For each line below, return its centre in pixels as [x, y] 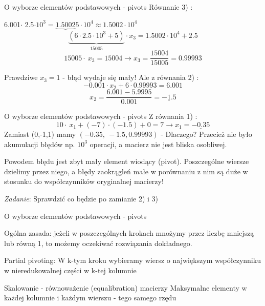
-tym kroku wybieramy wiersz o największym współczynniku [166, 260]
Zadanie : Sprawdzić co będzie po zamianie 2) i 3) [81, 198]
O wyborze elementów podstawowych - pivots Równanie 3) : [98, 7]
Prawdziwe [21, 77]
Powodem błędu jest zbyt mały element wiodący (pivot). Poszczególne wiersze [127, 161]
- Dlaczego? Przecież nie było [206, 134]
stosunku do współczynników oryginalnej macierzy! [84, 181]
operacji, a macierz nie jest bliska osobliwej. [158, 144]
